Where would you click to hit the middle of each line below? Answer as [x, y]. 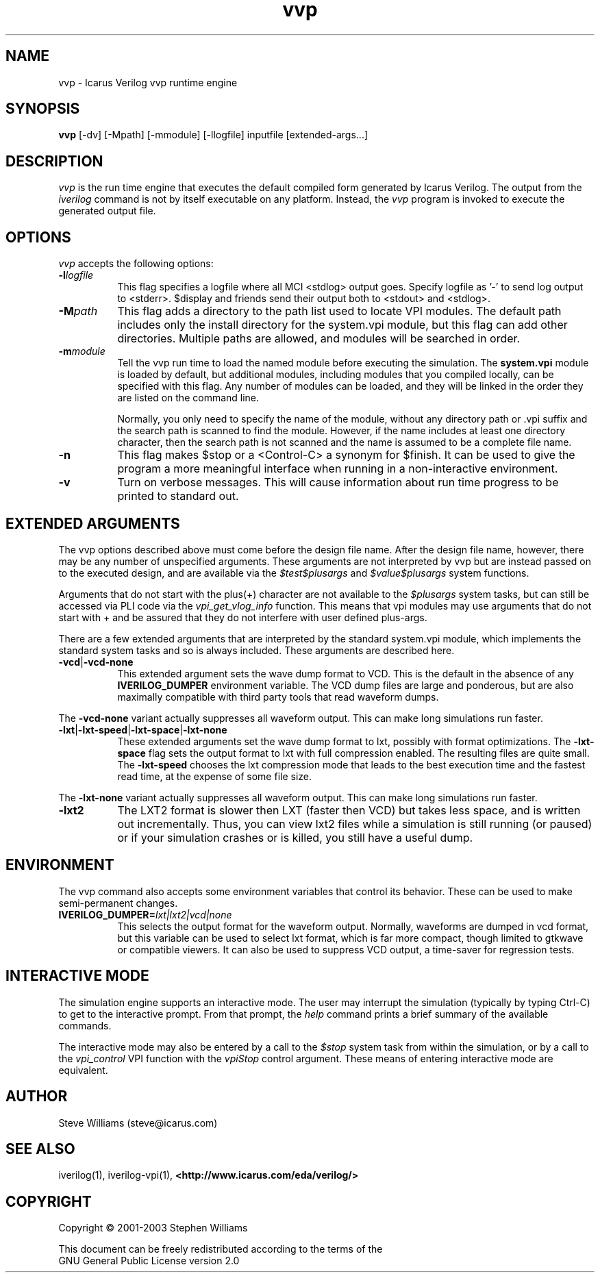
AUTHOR [37, 1097]
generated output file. [107, 211]
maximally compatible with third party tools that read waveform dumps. [278, 697]
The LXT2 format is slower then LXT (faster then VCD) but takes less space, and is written [349, 810]
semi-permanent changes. [118, 903]
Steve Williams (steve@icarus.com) [138, 1123]
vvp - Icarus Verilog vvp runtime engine [148, 82]
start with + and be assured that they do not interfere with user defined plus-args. [243, 617]
